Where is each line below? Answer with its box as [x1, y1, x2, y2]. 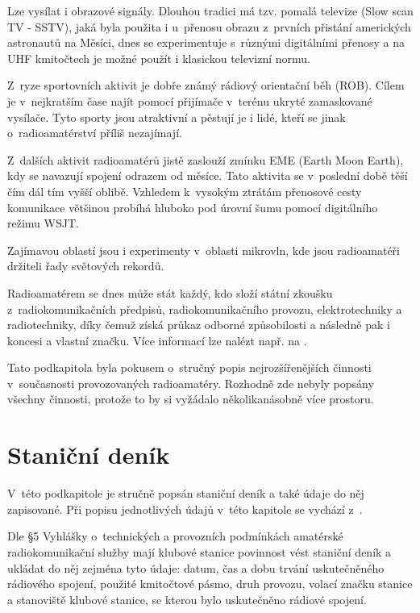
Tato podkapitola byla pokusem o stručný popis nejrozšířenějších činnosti [7, 359, 372, 376]
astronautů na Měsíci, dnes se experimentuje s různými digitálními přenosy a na [7, 34, 405, 51]
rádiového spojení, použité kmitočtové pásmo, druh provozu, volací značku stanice [7, 575, 413, 592]
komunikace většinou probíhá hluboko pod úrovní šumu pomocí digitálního [7, 198, 378, 215]
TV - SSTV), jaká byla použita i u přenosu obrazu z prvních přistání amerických [7, 18, 411, 35]
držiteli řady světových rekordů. [7, 257, 164, 274]
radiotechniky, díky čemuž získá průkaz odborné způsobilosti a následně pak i [7, 316, 390, 333]
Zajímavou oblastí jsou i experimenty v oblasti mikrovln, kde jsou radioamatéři [7, 241, 401, 258]
